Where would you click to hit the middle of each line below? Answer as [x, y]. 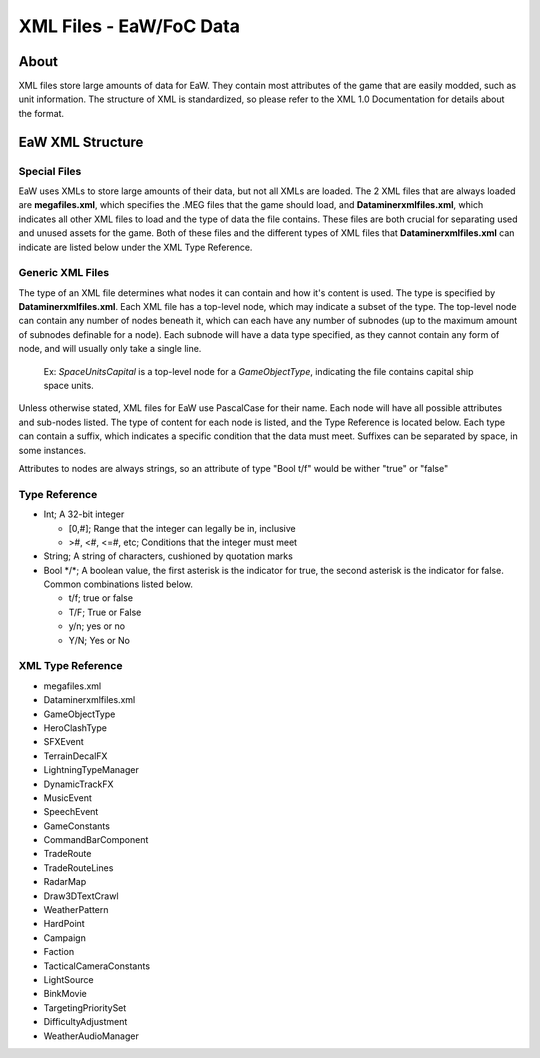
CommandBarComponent [96, 840]
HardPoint [64, 924]
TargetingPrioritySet [85, 1007]
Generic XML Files [64, 273]
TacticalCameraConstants [96, 966]
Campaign [65, 937]
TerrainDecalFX [75, 756]
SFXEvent [63, 742]
